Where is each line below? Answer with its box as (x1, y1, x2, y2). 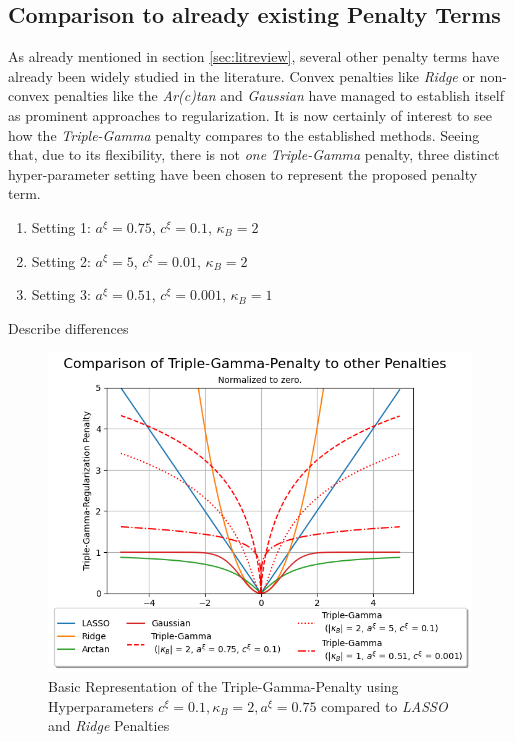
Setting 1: (31, 216, 91, 237)
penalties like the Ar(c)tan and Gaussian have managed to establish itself (53, 85, 504, 106)
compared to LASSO (321, 695, 448, 716)
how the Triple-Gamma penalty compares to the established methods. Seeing (8, 124, 480, 145)
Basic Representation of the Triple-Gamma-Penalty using (48, 676, 399, 697)
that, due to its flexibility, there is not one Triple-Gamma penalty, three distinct (8, 144, 500, 165)
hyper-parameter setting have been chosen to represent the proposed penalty (8, 163, 478, 184)
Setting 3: (31, 284, 91, 305)
